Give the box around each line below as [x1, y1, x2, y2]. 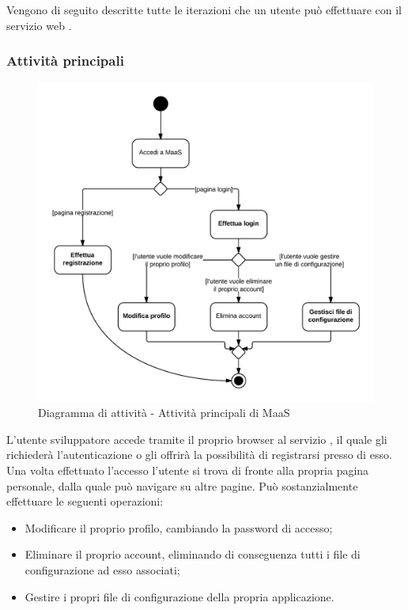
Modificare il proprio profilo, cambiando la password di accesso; [25, 519, 333, 536]
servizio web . [6, 17, 72, 33]
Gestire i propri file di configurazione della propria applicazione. [25, 588, 334, 604]
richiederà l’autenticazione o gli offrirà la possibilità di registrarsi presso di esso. [6, 446, 392, 463]
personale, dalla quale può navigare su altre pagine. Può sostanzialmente [6, 477, 358, 494]
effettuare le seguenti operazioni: [6, 493, 164, 510]
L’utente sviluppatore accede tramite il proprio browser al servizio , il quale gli [6, 430, 387, 447]
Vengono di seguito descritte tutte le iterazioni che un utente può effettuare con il [6, 2, 402, 17]
